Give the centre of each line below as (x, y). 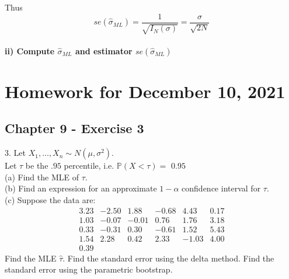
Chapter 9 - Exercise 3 (74, 128)
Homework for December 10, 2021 (145, 91)
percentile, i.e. (89, 165)
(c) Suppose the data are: (50, 200)
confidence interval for (221, 188)
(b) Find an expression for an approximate (81, 188)
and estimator (104, 50)
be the (37, 165)
